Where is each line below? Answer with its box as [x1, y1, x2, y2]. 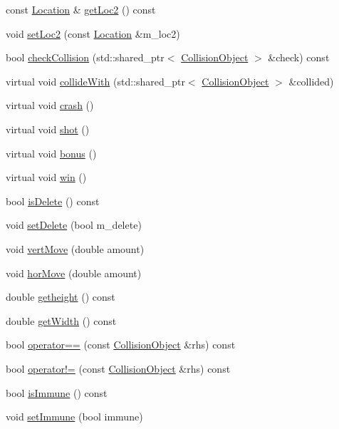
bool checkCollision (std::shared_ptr [6, 50, 165, 65]
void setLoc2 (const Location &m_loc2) [6, 26, 180, 41]
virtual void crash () [6, 98, 94, 113]
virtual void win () [6, 170, 87, 185]
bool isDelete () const [6, 193, 100, 208]
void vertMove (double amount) [6, 241, 145, 256]
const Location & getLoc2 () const [6, 2, 156, 16]
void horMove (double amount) [6, 265, 142, 280]
